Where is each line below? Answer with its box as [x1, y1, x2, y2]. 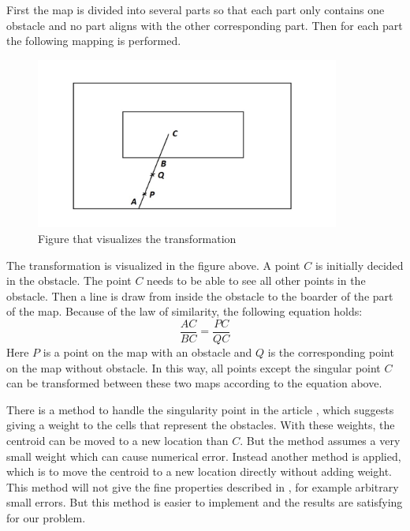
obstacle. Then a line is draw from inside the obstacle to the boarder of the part [6, 287, 393, 304]
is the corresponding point [267, 343, 394, 360]
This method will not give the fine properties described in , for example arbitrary [6, 478, 399, 495]
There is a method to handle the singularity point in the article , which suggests [6, 401, 394, 417]
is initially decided [315, 256, 404, 273]
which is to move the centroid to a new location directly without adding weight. [6, 463, 392, 480]
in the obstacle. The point [6, 272, 132, 289]
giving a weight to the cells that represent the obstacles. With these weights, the [6, 417, 395, 433]
